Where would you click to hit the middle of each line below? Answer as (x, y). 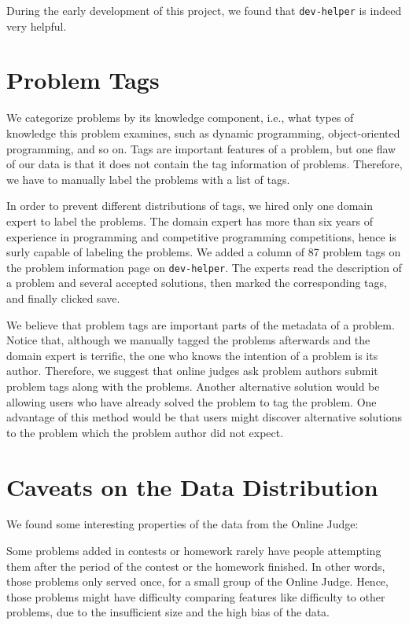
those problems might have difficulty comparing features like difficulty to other (196, 596)
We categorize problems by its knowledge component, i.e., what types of (180, 118)
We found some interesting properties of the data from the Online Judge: (182, 524)
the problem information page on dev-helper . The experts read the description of (204, 267)
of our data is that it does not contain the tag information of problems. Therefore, (204, 164)
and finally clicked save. (63, 298)
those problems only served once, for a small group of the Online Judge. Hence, (197, 581)
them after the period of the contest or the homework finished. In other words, (196, 566)
